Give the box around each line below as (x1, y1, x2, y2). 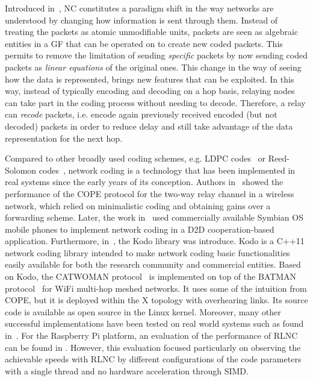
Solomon (5, 163, 37, 176)
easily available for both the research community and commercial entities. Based (5, 258, 301, 271)
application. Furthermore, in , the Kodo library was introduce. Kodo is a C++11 (5, 235, 305, 247)
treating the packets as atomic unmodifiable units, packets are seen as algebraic (5, 25, 299, 38)
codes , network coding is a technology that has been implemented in (39, 163, 296, 176)
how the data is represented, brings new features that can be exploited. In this (5, 72, 294, 85)
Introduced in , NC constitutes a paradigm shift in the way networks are (5, 2, 274, 14)
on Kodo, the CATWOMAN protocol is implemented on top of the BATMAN (5, 270, 297, 283)
